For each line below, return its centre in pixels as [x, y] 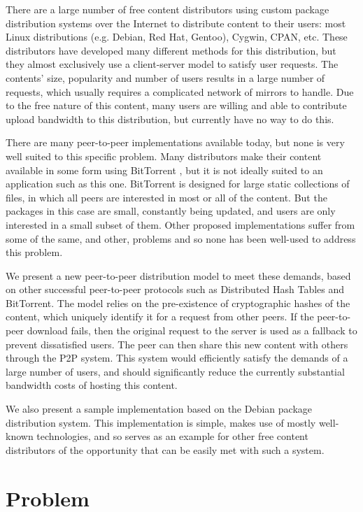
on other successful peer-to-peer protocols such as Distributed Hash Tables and [175, 289]
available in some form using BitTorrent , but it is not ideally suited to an [164, 170]
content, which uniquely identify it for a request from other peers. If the [160, 317]
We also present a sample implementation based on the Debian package [159, 409]
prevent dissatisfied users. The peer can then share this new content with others [177, 344]
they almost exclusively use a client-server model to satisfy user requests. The [172, 64]
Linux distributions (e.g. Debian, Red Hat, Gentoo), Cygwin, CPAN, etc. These [177, 37]
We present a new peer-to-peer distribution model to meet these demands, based [178, 275]
